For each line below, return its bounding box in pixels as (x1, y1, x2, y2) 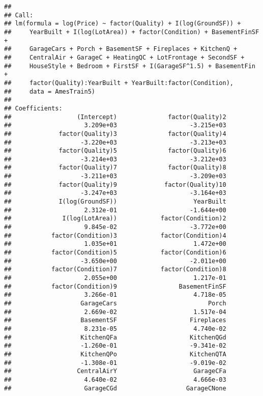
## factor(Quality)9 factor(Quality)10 (4, 181, 226, 188)
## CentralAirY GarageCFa (4, 367, 226, 375)
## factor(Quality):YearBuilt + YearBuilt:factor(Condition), (4, 79, 234, 87)
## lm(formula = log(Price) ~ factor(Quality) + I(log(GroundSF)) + (4, 20, 241, 27)
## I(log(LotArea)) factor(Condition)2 (4, 215, 226, 222)
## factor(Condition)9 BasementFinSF (4, 282, 226, 290)
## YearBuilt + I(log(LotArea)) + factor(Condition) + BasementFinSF (4, 28, 259, 36)
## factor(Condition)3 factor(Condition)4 (4, 232, 226, 239)
